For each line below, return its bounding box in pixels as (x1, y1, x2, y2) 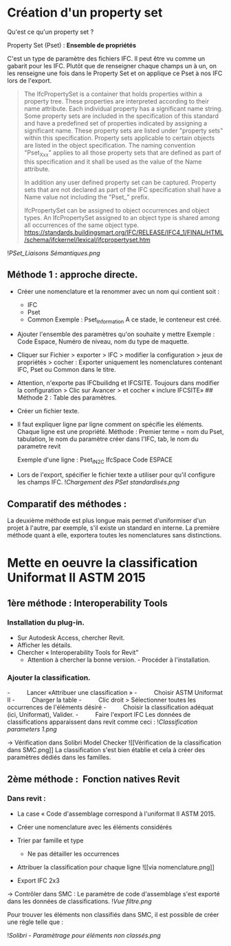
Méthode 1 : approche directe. (7, 269, 138, 281)
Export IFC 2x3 (16, 876, 60, 885)
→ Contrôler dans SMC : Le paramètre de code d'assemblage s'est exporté (7, 889, 220, 898)
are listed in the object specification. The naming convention (23, 141, 196, 149)
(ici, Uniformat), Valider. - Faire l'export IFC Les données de (7, 711, 191, 719)
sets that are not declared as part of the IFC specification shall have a (23, 185, 221, 194)
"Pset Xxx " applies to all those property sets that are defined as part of (23, 148, 221, 158)
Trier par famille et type (16, 836, 84, 845)
